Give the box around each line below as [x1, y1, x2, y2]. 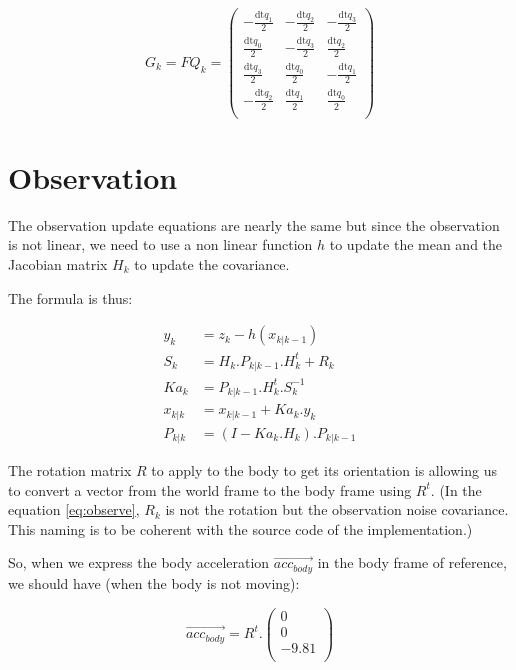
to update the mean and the [329, 234, 503, 255]
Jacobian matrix [8, 253, 108, 274]
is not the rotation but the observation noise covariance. [165, 499, 509, 520]
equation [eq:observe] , [8, 499, 140, 520]
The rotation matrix [8, 460, 132, 481]
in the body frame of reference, [317, 552, 507, 573]
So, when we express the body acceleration [8, 552, 270, 573]
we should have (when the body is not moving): [8, 572, 300, 593]
